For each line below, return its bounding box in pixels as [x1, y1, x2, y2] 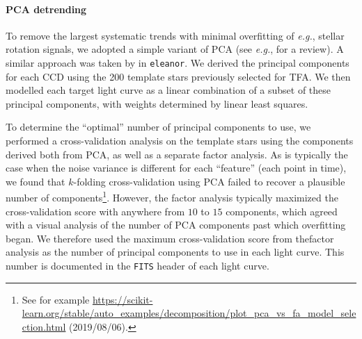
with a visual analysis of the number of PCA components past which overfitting [6, 217, 346, 232]
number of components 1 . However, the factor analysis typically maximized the [6, 188, 338, 205]
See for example [22, 292, 90, 306]
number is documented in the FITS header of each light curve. [6, 258, 269, 273]
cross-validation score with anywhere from [6, 204, 185, 218]
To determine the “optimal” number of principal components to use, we [6, 119, 311, 134]
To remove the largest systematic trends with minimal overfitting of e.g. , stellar [6, 28, 345, 42]
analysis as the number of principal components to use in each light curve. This [6, 245, 345, 259]
